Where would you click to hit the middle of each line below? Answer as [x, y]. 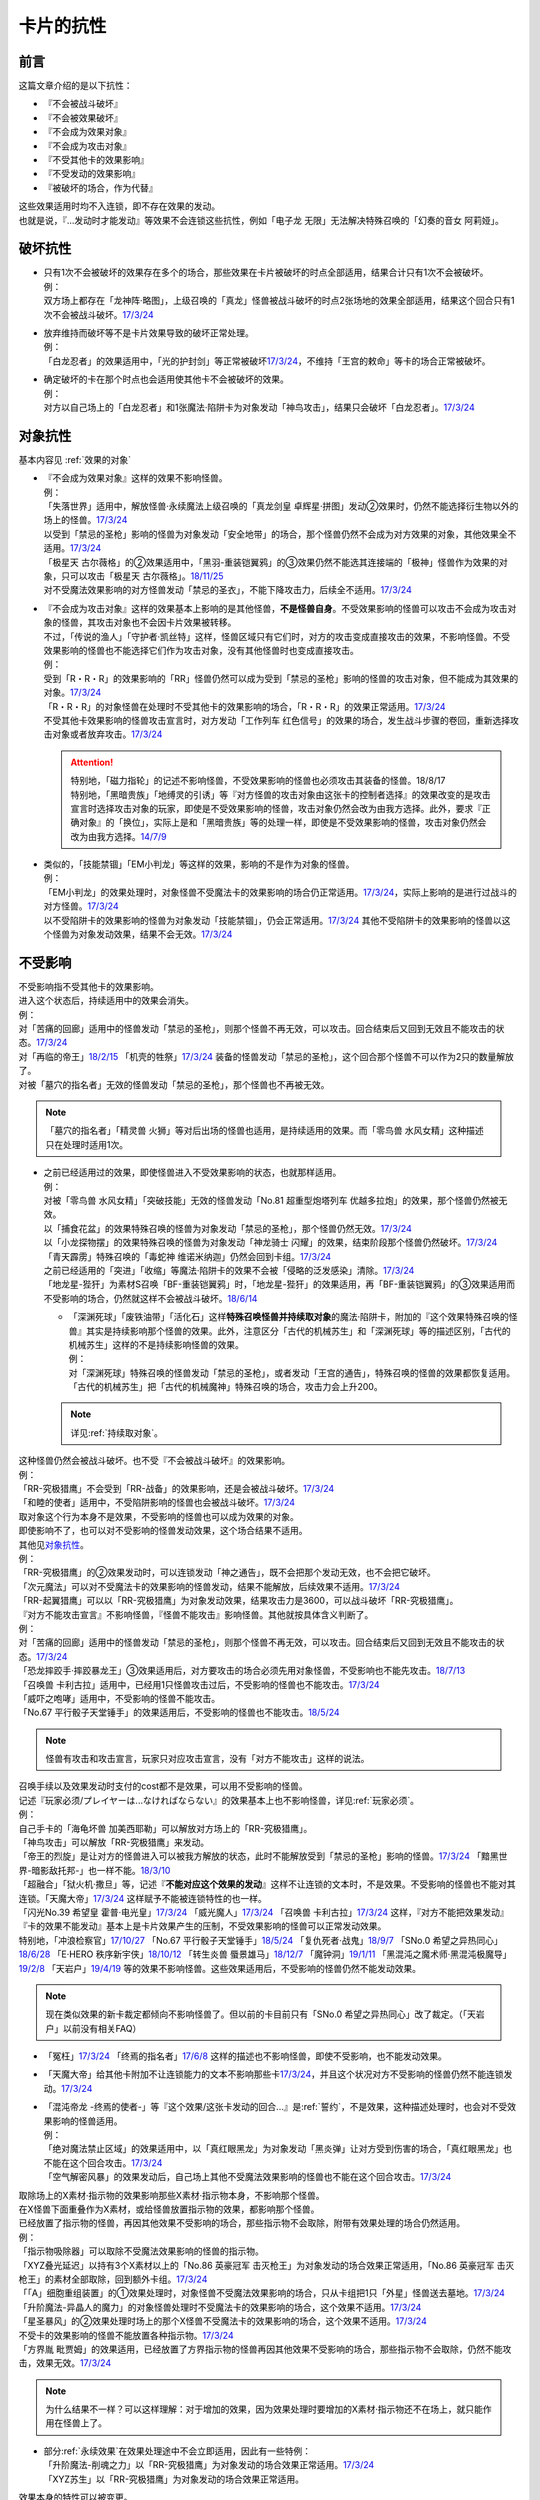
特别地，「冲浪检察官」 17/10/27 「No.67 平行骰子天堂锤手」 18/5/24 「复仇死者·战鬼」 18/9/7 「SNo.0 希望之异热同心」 [261, 1940]
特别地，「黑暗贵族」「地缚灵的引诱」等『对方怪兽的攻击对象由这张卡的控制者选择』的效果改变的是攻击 [280, 794]
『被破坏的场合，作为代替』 [100, 187]
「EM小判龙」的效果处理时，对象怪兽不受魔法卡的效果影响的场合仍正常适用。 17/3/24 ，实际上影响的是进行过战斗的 [280, 892]
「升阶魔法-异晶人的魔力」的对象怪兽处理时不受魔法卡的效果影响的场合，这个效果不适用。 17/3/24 [220, 2307]
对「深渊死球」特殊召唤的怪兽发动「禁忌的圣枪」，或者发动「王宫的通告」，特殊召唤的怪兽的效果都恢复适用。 [291, 1372]
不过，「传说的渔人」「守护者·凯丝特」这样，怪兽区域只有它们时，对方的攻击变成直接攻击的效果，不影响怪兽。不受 [277, 636]
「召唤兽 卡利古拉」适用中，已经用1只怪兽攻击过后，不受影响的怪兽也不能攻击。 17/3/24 [199, 1684]
